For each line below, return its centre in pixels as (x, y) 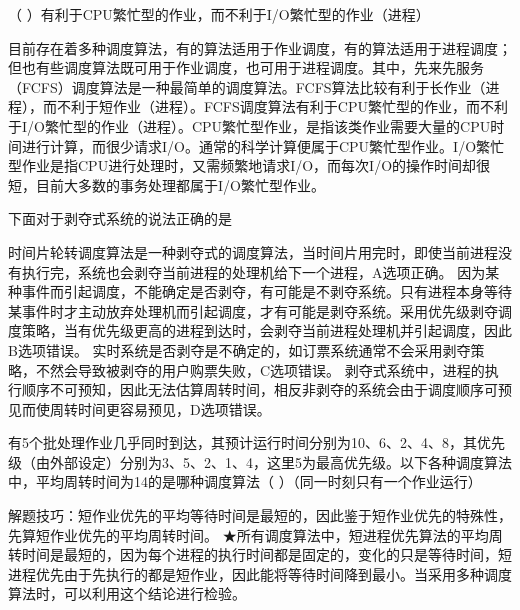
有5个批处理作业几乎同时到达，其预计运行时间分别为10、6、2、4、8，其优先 (256, 442)
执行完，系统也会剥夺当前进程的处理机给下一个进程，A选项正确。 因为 (253, 271)
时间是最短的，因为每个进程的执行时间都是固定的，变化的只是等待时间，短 (266, 554)
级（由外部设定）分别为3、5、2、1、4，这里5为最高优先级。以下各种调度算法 (260, 461)
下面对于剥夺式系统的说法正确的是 (120, 218)
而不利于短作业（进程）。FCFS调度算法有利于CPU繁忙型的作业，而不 (268, 106)
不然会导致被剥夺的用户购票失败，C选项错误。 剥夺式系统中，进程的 (260, 369)
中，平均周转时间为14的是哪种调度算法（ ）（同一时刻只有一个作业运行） (245, 481)
